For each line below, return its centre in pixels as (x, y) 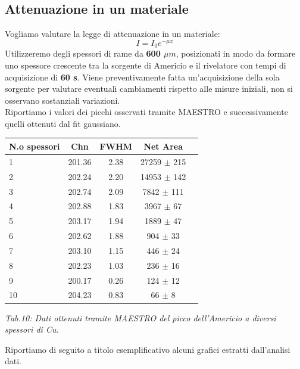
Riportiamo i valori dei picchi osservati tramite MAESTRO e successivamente (146, 112)
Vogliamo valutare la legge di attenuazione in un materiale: (112, 34)
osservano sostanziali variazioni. (62, 100)
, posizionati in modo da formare (236, 53)
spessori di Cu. (32, 329)
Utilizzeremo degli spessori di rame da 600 (83, 53)
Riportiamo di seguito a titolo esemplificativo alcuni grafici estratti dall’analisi (148, 349)
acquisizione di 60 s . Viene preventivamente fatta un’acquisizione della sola (142, 77)
